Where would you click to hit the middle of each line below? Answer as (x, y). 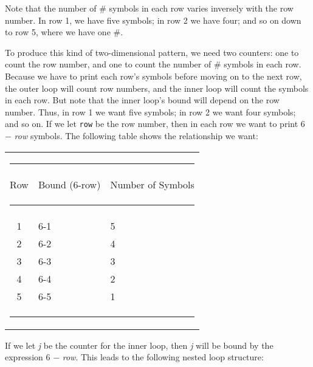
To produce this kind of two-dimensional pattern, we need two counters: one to (152, 52)
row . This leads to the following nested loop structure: (163, 357)
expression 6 (28, 357)
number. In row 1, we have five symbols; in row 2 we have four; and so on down (153, 20)
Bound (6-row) (69, 184)
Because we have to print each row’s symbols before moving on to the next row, (153, 76)
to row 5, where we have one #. (64, 32)
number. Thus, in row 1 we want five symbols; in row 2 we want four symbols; (150, 111)
